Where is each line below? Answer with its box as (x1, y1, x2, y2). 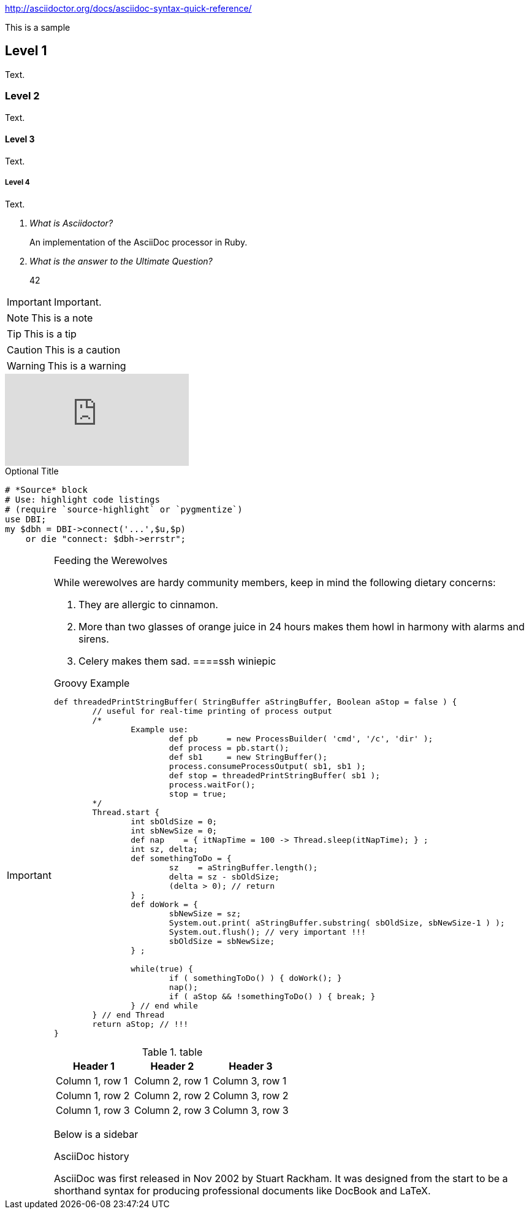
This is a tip (24, 327, 77, 340)
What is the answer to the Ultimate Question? (29, 255, 213, 266)
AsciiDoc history (53, 1150, 129, 1162)
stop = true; (169, 789, 227, 798)
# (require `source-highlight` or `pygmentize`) (5, 504, 243, 514)
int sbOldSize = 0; (131, 816, 218, 826)
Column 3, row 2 (212, 1089, 289, 1102)
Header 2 (150, 1059, 194, 1072)
